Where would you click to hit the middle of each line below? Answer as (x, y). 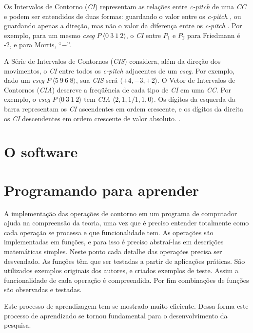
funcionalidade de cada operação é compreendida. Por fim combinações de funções (126, 280)
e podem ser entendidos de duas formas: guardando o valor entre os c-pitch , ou (123, 16)
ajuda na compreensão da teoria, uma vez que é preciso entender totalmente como (126, 223)
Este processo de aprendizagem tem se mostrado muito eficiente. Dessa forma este (126, 305)
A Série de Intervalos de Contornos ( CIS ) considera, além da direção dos (112, 61)
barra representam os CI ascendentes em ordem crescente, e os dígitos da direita (124, 108)
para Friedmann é (214, 35)
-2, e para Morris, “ (33, 45)
